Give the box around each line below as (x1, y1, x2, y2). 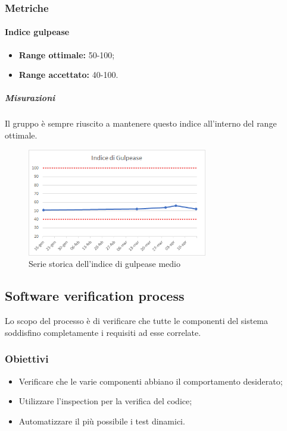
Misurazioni (5, 92, 55, 104)
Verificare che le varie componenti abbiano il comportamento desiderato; (18, 375, 283, 387)
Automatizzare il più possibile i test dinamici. (18, 414, 185, 427)
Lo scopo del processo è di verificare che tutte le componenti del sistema (5, 314, 269, 327)
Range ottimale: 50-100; (18, 48, 115, 61)
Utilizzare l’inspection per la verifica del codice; (18, 395, 192, 407)
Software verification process (5, 287, 185, 305)
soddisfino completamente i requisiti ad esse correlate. (5, 326, 201, 338)
